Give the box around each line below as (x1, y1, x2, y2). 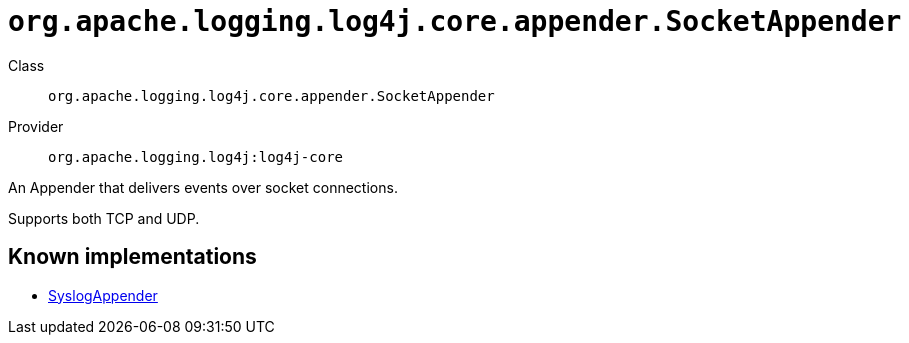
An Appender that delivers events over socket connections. (8, 178, 398, 196)
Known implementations (8, 244, 257, 270)
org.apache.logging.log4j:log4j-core (48, 148, 344, 165)
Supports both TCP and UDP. (8, 209, 200, 227)
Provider (8, 117, 64, 135)
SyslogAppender (48, 286, 158, 304)
